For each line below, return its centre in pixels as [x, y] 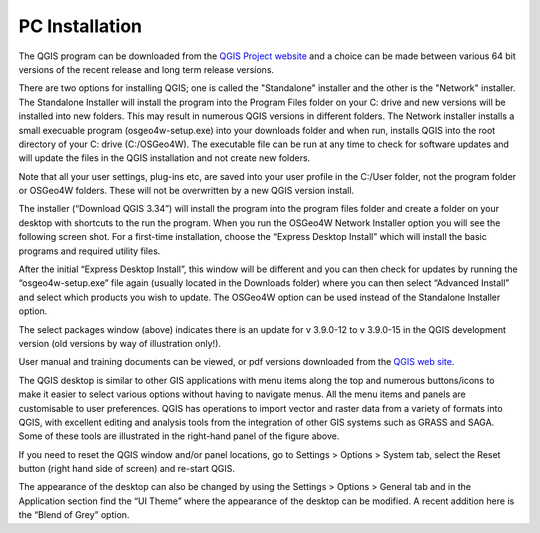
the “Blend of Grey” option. [74, 515]
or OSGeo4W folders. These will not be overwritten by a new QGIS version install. [186, 191]
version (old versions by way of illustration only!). [120, 343]
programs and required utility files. [89, 251]
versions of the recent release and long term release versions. [146, 69]
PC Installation [80, 26]
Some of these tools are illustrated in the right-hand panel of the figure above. [179, 436]
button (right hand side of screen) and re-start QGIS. [126, 469]
